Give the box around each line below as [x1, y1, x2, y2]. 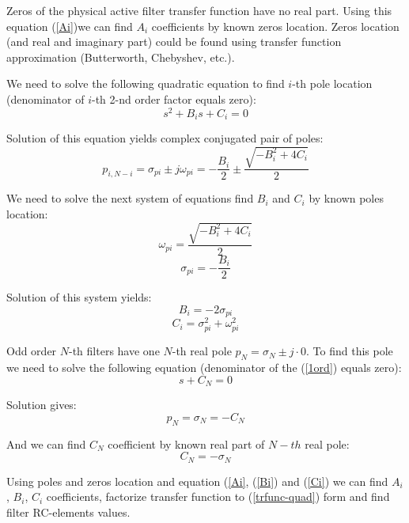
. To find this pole [306, 343, 393, 359]
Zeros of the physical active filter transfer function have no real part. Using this [6, 2, 392, 18]
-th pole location [292, 75, 373, 92]
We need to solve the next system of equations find [6, 190, 254, 207]
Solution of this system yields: [6, 289, 152, 305]
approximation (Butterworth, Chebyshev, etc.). [6, 48, 235, 65]
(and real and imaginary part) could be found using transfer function [6, 33, 342, 50]
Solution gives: [6, 396, 77, 413]
